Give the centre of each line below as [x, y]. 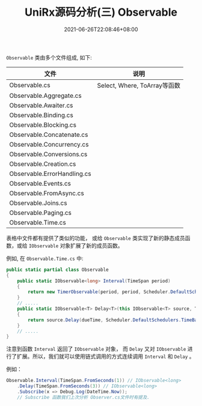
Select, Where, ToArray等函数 [139, 85]
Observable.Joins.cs [38, 203]
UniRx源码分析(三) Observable [101, 12]
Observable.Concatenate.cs [49, 135]
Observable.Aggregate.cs [46, 95]
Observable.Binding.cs [41, 115]
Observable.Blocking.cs [43, 125]
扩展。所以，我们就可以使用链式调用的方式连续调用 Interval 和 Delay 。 [106, 356]
